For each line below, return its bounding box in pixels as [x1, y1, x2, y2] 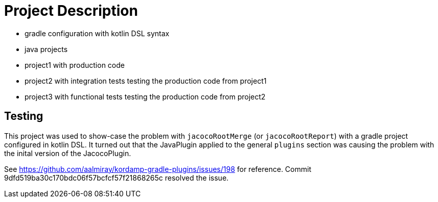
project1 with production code [25, 60, 125, 69]
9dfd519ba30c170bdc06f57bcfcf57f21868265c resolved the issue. [4, 173, 229, 182]
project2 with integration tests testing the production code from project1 [25, 76, 267, 85]
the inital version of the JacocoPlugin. [4, 148, 131, 158]
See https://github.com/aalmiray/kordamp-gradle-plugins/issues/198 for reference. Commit [4, 164, 311, 173]
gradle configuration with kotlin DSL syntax [25, 29, 170, 38]
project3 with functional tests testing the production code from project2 [25, 92, 266, 101]
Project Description [4, 2, 138, 19]
